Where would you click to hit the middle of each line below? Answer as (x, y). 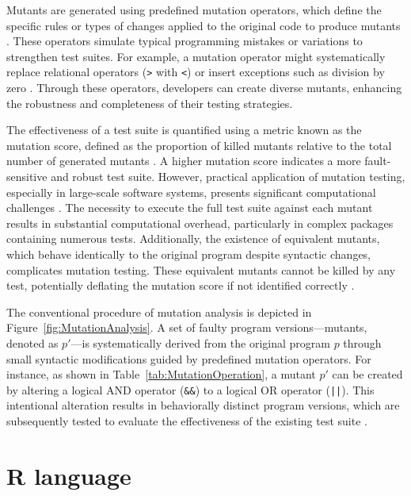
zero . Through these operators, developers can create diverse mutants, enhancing (204, 88)
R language (69, 475)
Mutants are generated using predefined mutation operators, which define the (194, 10)
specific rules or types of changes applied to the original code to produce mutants (204, 25)
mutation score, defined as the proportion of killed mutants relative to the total (199, 145)
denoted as (32, 342)
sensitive (27, 176)
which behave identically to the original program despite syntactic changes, (189, 254)
